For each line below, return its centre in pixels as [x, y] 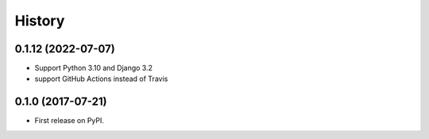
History [40, 21]
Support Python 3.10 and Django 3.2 [93, 68]
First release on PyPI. [70, 121]
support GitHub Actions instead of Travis [101, 79]
